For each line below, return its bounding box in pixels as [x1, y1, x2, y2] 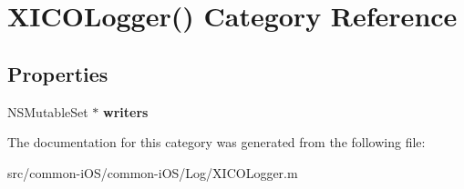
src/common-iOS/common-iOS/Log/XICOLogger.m [7, 163, 298, 182]
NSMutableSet [7, 102, 88, 121]
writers [103, 102, 149, 121]
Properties [7, 59, 108, 87]
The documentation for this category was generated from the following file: [7, 133, 426, 152]
